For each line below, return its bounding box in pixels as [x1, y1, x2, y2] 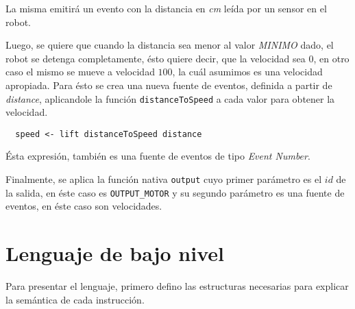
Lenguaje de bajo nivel [5, 239, 224, 267]
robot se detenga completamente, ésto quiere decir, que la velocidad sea [5, 51, 306, 65]
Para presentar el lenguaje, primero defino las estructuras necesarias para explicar [5, 279, 349, 293]
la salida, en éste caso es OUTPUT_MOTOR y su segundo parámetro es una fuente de [5, 185, 345, 199]
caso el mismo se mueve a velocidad [5, 64, 155, 79]
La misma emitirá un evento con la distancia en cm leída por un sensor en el [5, 1, 327, 15]
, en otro [313, 51, 350, 65]
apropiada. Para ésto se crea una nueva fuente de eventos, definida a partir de [5, 77, 332, 92]
